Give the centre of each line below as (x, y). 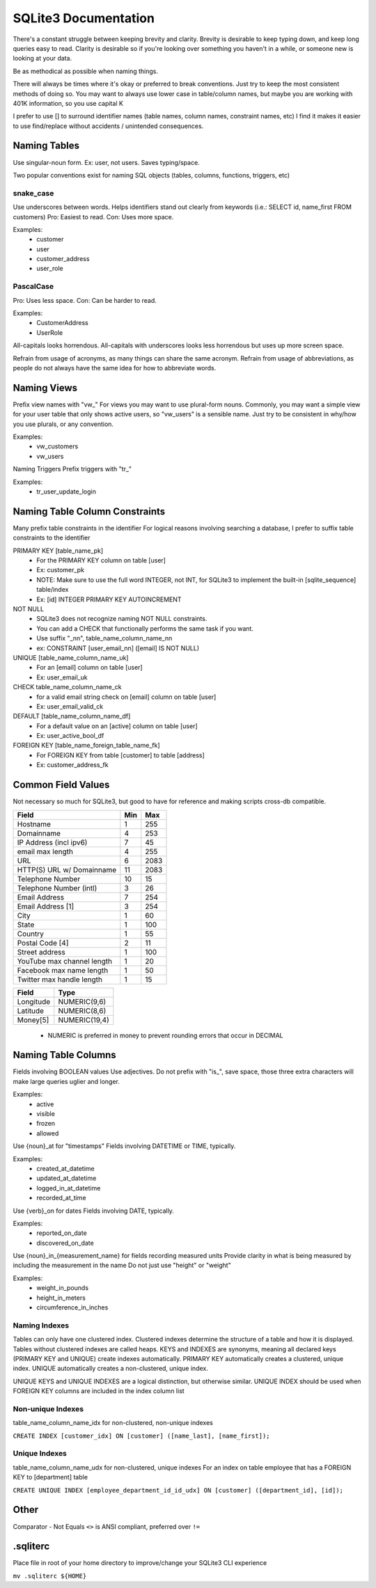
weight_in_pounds (63, 1288)
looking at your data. (42, 58)
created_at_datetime (66, 1168)
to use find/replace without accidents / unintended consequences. (108, 126)
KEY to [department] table (50, 1477)
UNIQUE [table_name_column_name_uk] (71, 657)
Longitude (34, 1001)
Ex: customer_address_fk (72, 765)
